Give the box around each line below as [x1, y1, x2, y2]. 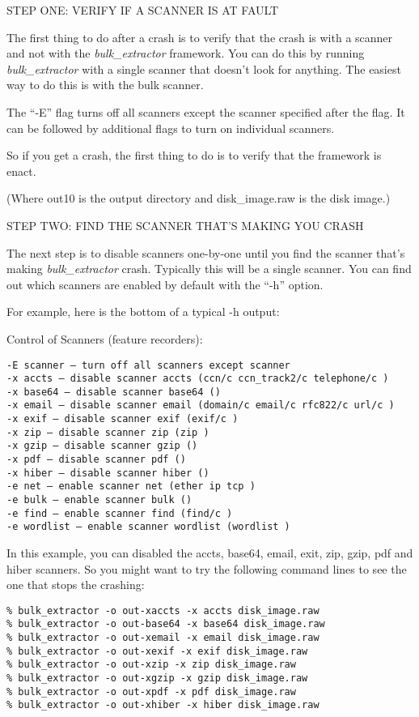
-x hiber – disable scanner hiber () [6, 467, 209, 479]
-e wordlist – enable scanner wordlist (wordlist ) [6, 521, 290, 533]
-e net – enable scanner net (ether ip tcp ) [6, 480, 256, 493]
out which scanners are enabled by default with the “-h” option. [6, 275, 324, 292]
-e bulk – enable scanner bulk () [6, 494, 193, 506]
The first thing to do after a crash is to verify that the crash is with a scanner [6, 28, 393, 45]
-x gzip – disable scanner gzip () [6, 440, 198, 452]
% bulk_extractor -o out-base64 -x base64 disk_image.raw [6, 618, 325, 630]
